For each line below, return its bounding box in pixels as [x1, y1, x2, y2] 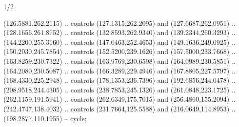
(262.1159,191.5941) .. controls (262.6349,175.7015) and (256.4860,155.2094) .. [3, 94, 236, 104]
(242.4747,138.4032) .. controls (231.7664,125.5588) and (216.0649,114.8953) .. [3, 103, 236, 113]
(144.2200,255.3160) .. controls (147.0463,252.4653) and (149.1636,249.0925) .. [3, 36, 236, 47]
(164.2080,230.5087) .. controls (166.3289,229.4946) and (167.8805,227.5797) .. [3, 65, 236, 75]
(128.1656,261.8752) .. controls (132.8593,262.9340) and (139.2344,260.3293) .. [3, 27, 236, 37]
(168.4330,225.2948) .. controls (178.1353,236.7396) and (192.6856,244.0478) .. [3, 75, 236, 85]
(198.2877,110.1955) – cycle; [3, 113, 87, 123]
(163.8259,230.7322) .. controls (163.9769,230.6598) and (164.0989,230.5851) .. [3, 55, 236, 66]
